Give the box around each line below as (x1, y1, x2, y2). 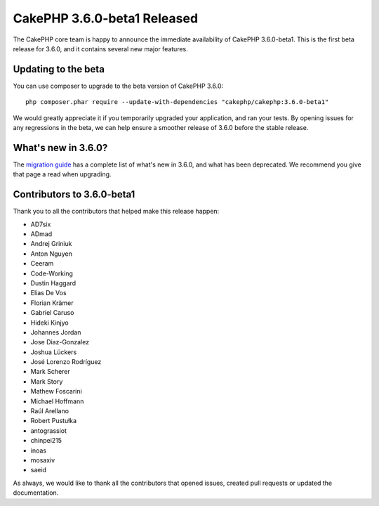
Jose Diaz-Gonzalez (30, 338, 90, 346)
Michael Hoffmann (30, 397, 84, 406)
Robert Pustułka (30, 417, 77, 425)
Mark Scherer (30, 368, 70, 376)
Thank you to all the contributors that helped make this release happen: (13, 207, 220, 216)
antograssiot (30, 426, 67, 435)
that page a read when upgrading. (13, 170, 112, 179)
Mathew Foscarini (30, 387, 82, 396)
